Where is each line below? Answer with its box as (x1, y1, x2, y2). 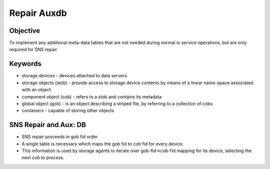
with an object (21, 87, 51, 93)
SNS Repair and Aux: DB (9, 121, 86, 129)
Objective (9, 26, 40, 35)
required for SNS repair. (9, 46, 58, 52)
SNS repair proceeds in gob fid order (21, 134, 98, 140)
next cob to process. (21, 155, 64, 161)
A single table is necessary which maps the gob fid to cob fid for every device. (21, 141, 184, 147)
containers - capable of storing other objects (21, 108, 114, 114)
